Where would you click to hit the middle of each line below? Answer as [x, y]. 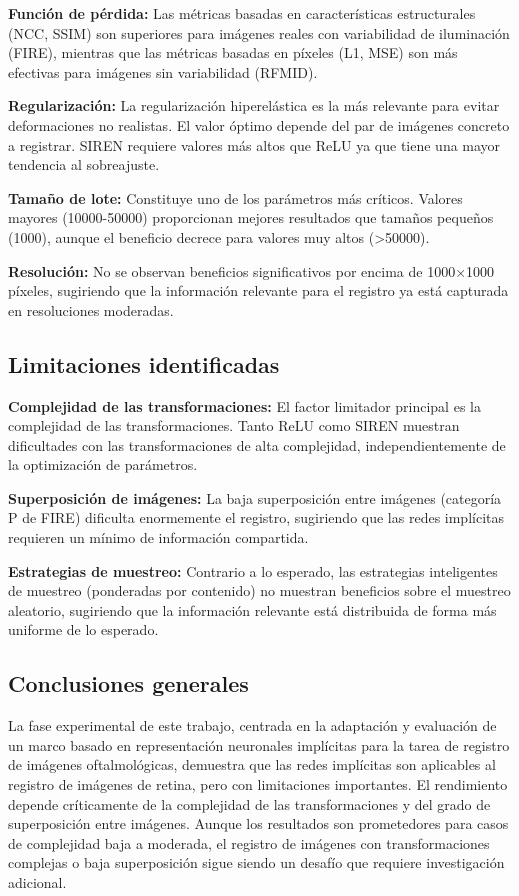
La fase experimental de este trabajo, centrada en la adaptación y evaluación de [252, 725]
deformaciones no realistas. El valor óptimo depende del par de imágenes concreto [259, 124]
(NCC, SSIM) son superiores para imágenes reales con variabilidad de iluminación [259, 32]
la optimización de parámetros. [103, 464]
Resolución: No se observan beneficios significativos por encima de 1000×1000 [251, 270]
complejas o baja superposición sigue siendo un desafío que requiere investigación [256, 862]
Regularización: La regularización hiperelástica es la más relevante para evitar [254, 105]
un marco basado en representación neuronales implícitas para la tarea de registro [259, 744]
